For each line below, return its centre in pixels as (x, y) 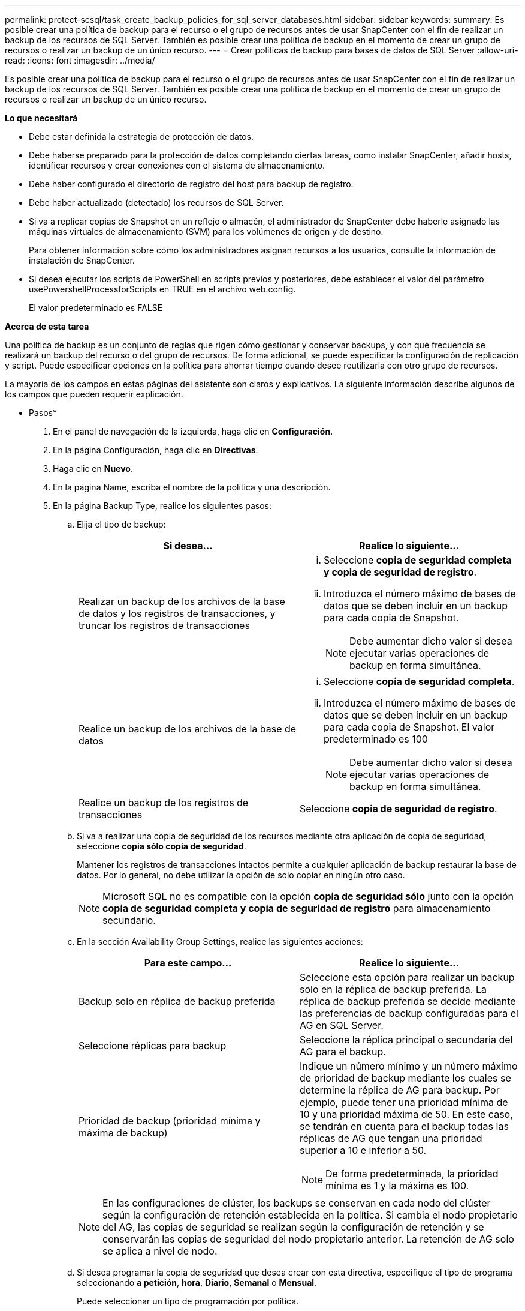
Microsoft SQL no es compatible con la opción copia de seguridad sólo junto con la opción (308, 896)
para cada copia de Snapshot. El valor (409, 727)
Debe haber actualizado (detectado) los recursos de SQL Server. (156, 203)
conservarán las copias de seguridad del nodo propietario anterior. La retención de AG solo (308, 1239)
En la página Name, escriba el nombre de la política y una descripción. (192, 487)
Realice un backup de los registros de (164, 803)
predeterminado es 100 (376, 739)
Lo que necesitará (41, 118)
